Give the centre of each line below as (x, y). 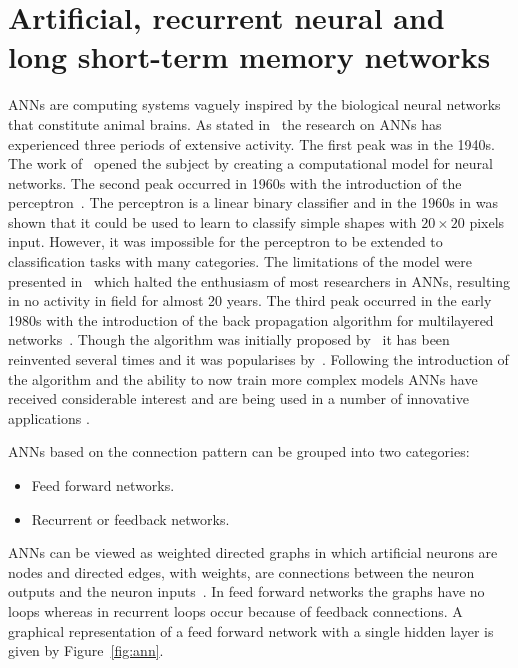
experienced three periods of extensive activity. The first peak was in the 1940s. (252, 143)
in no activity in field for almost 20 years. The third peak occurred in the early (250, 300)
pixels (487, 221)
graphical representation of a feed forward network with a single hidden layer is (251, 630)
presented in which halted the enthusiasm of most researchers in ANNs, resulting (259, 280)
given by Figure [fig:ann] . (86, 650)
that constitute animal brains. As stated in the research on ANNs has (225, 123)
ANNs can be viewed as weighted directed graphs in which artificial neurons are (253, 552)
